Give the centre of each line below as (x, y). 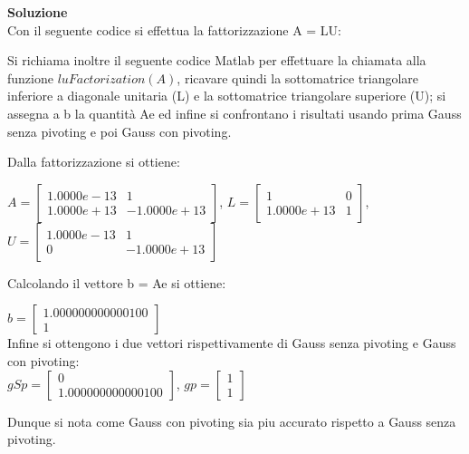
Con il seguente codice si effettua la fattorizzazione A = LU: (174, 29)
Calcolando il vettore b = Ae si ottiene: (117, 282)
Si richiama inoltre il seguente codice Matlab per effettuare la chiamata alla (217, 60)
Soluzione (38, 12)
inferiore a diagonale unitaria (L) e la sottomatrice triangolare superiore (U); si (227, 96)
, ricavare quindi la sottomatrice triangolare (298, 77)
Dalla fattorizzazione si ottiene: (94, 162)
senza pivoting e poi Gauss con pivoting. (120, 131)
